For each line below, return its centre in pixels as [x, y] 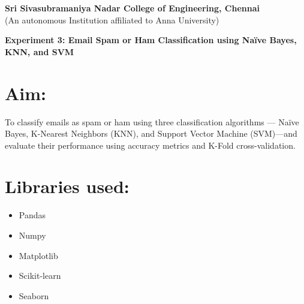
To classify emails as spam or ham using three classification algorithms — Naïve [152, 121]
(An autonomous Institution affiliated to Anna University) [112, 19]
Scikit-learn [40, 276]
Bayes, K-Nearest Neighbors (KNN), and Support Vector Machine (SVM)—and [151, 133]
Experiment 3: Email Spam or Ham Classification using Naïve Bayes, [151, 40]
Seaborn [34, 295]
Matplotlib [38, 255]
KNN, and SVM [40, 51]
